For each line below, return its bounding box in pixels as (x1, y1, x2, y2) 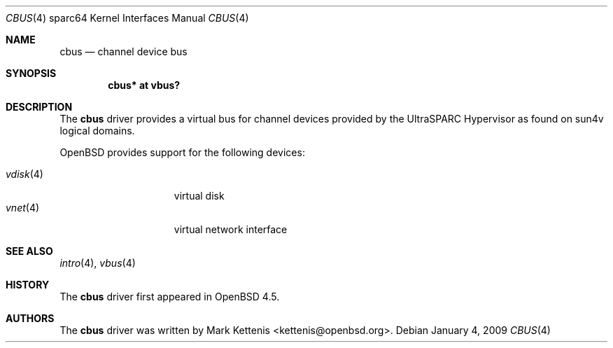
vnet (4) (6, 202, 40, 214)
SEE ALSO (6, 245, 53, 257)
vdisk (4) (6, 168, 43, 180)
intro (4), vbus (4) (59, 257, 136, 269)
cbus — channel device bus (59, 46, 188, 57)
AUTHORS (6, 312, 55, 324)
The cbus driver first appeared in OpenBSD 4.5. (59, 291, 280, 302)
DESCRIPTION (6, 101, 73, 113)
